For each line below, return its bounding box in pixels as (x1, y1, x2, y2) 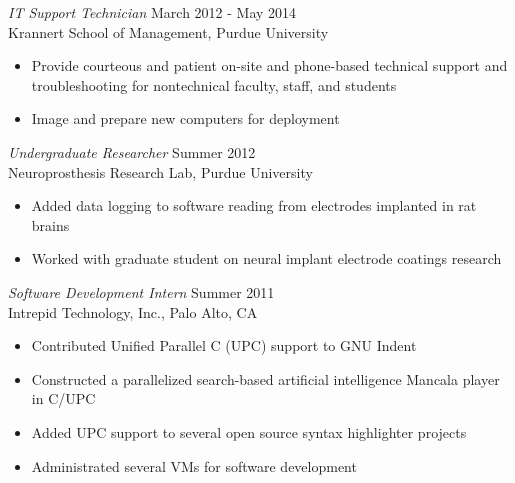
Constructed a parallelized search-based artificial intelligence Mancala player (31, 368, 500, 389)
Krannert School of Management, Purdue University (8, 21, 329, 42)
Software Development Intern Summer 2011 (8, 281, 275, 302)
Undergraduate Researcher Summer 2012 (8, 141, 256, 162)
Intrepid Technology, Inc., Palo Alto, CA (8, 301, 258, 322)
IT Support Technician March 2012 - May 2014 (8, 2, 297, 22)
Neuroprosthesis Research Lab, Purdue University (8, 161, 313, 182)
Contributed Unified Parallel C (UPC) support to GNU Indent (31, 335, 417, 356)
